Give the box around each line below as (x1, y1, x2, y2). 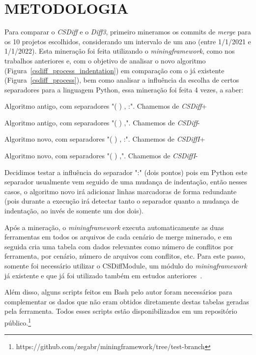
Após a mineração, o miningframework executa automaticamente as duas (4, 222, 224, 232)
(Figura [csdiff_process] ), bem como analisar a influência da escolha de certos (4, 75, 239, 85)
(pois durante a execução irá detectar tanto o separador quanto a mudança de (4, 196, 239, 206)
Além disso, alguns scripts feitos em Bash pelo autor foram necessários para (4, 287, 232, 297)
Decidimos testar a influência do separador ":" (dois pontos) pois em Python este (4, 167, 248, 177)
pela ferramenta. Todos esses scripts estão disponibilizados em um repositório (4, 306, 237, 316)
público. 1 (4, 316, 31, 327)
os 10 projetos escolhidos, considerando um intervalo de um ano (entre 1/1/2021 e (4, 36, 251, 46)
